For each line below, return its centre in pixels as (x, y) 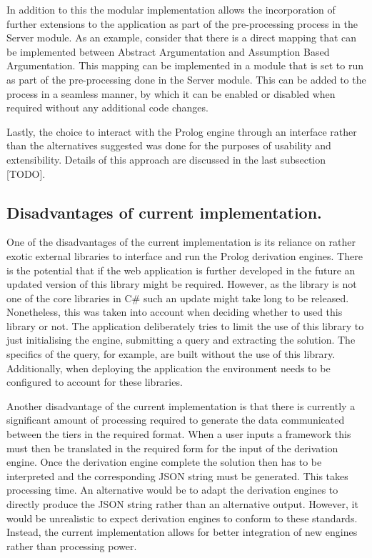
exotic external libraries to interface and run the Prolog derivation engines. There (185, 255)
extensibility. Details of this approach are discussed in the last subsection (166, 159)
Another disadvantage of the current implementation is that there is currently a (181, 405)
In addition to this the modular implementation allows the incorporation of (171, 9)
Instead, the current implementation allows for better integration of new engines (182, 532)
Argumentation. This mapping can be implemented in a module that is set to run (185, 65)
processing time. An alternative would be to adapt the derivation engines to (172, 490)
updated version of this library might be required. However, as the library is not (182, 284)
